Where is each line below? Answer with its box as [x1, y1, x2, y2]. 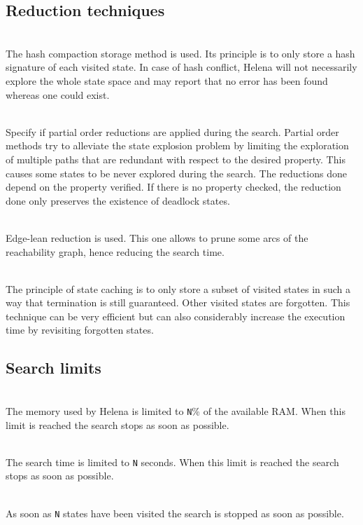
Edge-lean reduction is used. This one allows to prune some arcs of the [6, 230, 308, 245]
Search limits [6, 357, 101, 379]
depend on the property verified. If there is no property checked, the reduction [6, 179, 341, 194]
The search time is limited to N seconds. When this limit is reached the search [6, 454, 339, 469]
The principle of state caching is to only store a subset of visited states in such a [6, 281, 351, 296]
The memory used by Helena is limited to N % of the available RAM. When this [6, 403, 346, 418]
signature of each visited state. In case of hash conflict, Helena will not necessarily [6, 60, 357, 74]
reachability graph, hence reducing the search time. [6, 244, 225, 259]
